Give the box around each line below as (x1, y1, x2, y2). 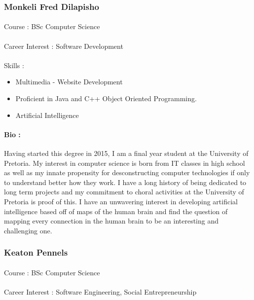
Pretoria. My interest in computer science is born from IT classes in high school (4, 157, 245, 168)
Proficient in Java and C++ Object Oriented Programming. (15, 93, 197, 103)
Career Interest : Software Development (4, 40, 123, 51)
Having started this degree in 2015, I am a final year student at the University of (4, 148, 249, 158)
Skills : (4, 60, 24, 70)
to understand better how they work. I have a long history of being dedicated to (4, 177, 247, 187)
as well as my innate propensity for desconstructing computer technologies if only (4, 167, 250, 178)
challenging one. (4, 225, 52, 235)
